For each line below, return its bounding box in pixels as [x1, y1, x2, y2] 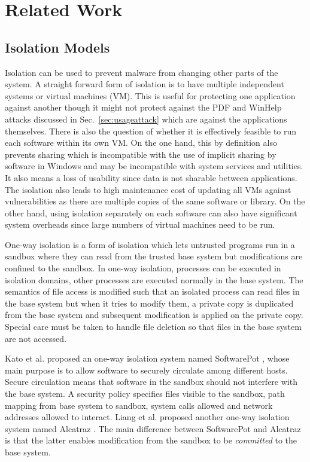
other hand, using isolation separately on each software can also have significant [5, 206, 297, 219]
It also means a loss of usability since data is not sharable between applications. [5, 171, 297, 183]
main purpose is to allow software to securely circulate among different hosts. [5, 363, 288, 376]
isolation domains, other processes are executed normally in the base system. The [5, 273, 303, 286]
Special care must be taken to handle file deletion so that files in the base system [5, 320, 302, 333]
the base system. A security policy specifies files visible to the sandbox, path [5, 387, 285, 400]
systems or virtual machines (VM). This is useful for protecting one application [5, 89, 296, 102]
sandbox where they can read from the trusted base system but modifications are [5, 250, 303, 262]
